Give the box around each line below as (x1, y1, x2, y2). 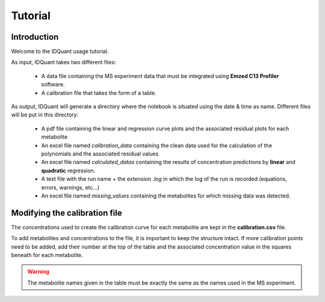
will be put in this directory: (11, 111, 79, 118)
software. (41, 81, 65, 88)
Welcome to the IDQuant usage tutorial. (11, 48, 109, 55)
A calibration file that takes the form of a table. (41, 89, 156, 96)
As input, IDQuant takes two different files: (11, 59, 117, 66)
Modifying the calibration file (11, 208, 123, 218)
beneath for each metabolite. (11, 252, 84, 258)
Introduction (11, 32, 59, 42)
